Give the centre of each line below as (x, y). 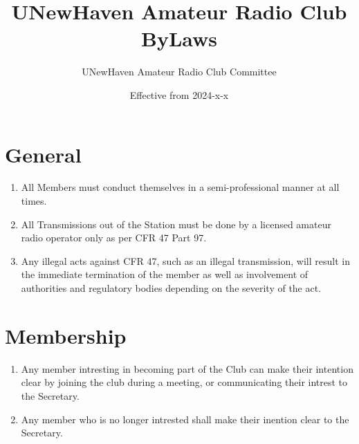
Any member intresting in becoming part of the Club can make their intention (187, 368)
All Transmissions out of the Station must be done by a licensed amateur (176, 224)
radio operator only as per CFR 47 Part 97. (114, 238)
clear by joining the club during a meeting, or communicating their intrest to (184, 382)
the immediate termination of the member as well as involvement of (165, 274)
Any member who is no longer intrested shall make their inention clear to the (185, 419)
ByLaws (179, 38)
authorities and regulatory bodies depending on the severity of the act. (171, 288)
